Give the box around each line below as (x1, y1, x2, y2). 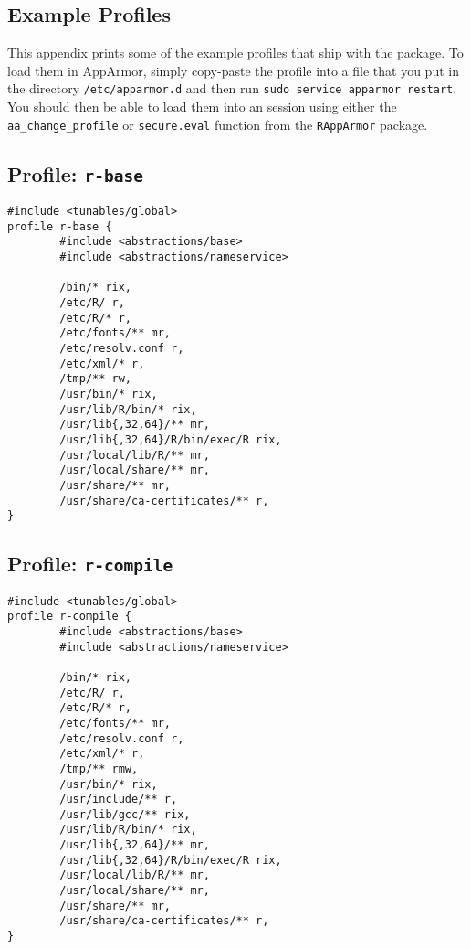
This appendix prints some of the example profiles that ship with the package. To (7, 43, 464, 62)
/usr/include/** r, (59, 793, 178, 806)
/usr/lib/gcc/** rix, (59, 807, 191, 821)
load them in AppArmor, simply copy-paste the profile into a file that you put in (7, 60, 459, 80)
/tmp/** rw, (59, 372, 132, 386)
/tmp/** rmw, (59, 762, 139, 775)
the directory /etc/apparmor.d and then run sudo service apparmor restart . (7, 79, 457, 98)
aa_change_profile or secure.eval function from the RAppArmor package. (7, 114, 428, 133)
